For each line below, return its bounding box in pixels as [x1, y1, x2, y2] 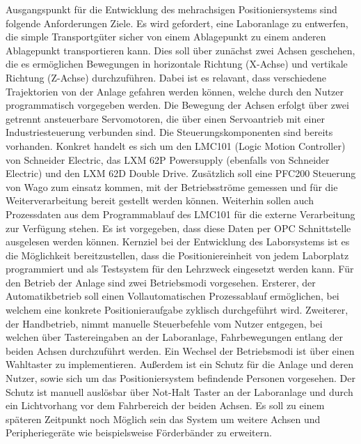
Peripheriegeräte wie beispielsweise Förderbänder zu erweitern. [6, 425, 272, 440]
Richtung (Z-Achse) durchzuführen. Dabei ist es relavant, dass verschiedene [6, 70, 327, 84]
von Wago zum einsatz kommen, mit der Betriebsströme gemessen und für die [6, 179, 338, 194]
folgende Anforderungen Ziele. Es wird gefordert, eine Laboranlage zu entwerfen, [6, 15, 348, 30]
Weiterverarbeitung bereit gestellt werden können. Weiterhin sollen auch [6, 193, 314, 208]
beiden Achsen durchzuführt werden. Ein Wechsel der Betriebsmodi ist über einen [6, 343, 355, 358]
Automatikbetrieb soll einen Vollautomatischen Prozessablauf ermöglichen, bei [6, 289, 339, 303]
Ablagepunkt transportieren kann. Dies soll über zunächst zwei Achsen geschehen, [6, 43, 355, 57]
